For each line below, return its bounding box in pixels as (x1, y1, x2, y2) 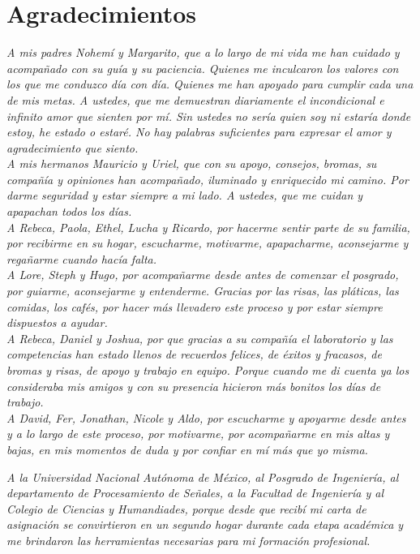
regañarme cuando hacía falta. (6, 250, 156, 267)
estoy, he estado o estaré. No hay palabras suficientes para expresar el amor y (6, 123, 392, 140)
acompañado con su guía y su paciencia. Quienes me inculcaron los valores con (6, 59, 399, 76)
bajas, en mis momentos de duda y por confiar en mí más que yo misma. (6, 440, 368, 457)
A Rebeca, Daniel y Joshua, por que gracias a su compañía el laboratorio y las (6, 329, 393, 346)
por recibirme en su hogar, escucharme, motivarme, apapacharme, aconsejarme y (6, 234, 409, 251)
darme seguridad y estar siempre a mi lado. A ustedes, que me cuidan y (6, 187, 363, 204)
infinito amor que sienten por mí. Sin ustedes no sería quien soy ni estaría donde (6, 107, 411, 124)
